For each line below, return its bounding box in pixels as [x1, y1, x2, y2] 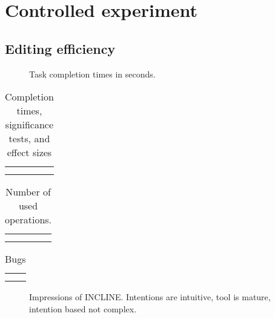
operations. [5, 212, 52, 227]
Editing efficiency [5, 39, 116, 58]
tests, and [8, 131, 50, 146]
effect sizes [7, 145, 52, 160]
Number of [5, 185, 51, 199]
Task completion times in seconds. [29, 67, 156, 80]
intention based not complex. [29, 302, 137, 315]
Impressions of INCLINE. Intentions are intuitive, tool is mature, [29, 291, 271, 303]
